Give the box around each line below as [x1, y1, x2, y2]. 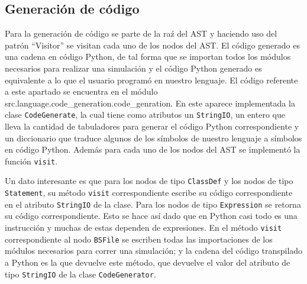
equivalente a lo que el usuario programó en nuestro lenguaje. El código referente [5, 73, 298, 86]
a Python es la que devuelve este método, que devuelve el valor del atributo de [5, 256, 290, 268]
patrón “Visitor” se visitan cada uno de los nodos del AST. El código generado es [5, 38, 300, 51]
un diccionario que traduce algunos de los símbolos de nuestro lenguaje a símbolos [5, 131, 302, 144]
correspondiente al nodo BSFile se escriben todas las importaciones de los [5, 233, 273, 245]
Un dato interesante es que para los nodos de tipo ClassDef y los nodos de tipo [5, 175, 293, 187]
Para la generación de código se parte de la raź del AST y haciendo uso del [5, 27, 277, 40]
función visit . [5, 154, 58, 167]
